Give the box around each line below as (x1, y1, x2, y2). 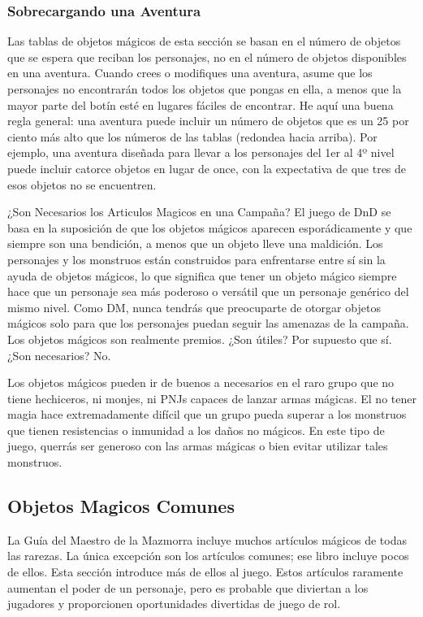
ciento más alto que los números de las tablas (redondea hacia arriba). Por (7, 128, 378, 145)
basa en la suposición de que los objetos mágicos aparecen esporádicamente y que (7, 219, 412, 236)
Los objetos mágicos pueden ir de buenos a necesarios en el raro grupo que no (7, 374, 395, 391)
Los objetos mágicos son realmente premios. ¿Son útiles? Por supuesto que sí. (7, 330, 392, 347)
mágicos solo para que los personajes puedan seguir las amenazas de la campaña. (7, 315, 409, 332)
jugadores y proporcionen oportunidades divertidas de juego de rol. (7, 595, 341, 612)
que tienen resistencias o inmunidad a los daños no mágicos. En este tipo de (7, 421, 385, 438)
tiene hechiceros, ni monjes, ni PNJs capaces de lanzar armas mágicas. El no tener (7, 389, 417, 406)
